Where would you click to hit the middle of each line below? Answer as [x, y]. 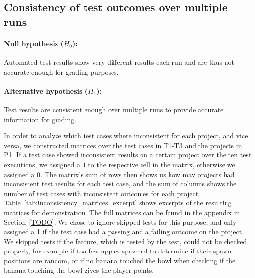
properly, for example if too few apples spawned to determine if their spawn [118, 251]
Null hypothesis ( [34, 43]
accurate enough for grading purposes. [61, 71]
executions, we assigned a [42, 164]
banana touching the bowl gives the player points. [79, 270]
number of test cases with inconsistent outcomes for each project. [102, 193]
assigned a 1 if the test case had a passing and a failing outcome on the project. [124, 232]
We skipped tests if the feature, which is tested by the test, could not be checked [126, 241]
